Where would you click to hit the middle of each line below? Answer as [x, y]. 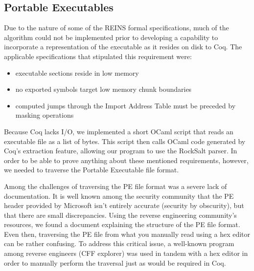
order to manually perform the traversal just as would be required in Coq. [115, 262]
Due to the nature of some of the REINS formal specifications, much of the [116, 28]
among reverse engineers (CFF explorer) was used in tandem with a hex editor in [126, 253]
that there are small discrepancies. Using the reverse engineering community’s [120, 215]
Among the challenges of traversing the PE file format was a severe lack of [115, 186]
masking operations [45, 115]
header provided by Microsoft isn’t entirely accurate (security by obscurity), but [124, 205]
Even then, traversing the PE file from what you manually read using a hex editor [127, 234]
